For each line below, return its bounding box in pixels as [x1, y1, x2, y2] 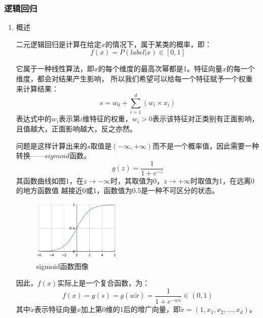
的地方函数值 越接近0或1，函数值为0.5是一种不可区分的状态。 [16, 185, 219, 196]
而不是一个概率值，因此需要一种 [152, 140, 259, 151]
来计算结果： [16, 83, 59, 94]
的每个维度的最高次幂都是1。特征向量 [98, 63, 222, 74]
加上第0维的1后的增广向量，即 [81, 304, 180, 314]
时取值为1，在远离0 [191, 175, 255, 186]
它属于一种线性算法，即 [16, 63, 94, 74]
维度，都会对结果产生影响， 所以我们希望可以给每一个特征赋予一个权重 [16, 73, 253, 83]
